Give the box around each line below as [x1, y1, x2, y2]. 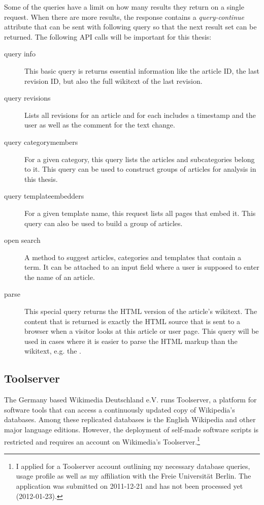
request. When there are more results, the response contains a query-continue [4, 11, 244, 22]
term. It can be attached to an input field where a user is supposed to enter [24, 262, 259, 272]
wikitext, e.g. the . [24, 345, 81, 356]
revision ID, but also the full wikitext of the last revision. [24, 75, 203, 86]
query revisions [4, 92, 51, 103]
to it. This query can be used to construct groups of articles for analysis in [24, 164, 256, 174]
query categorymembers [4, 136, 78, 147]
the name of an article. [24, 271, 95, 282]
